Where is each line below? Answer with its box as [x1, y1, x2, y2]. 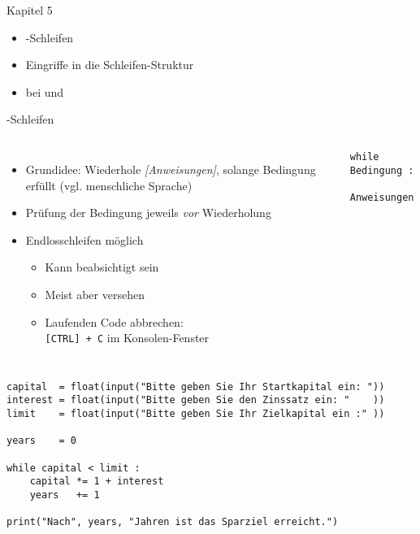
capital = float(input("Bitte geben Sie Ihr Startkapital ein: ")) [6, 380, 385, 393]
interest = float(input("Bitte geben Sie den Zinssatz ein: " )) [6, 394, 385, 406]
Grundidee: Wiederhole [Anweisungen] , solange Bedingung [25, 160, 316, 177]
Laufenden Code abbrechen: [45, 313, 184, 330]
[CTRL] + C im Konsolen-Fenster [45, 329, 210, 346]
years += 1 [29, 489, 100, 501]
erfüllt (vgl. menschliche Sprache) [25, 176, 193, 193]
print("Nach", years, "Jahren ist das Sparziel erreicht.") [6, 516, 339, 528]
